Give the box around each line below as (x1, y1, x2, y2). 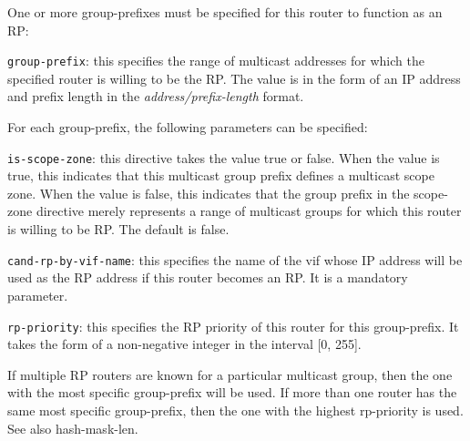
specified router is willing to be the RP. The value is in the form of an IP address (7, 68, 461, 87)
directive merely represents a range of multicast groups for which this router (36, 201, 462, 220)
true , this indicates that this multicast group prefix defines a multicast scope (7, 166, 434, 185)
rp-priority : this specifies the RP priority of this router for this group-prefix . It (7, 316, 459, 335)
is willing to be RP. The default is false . (7, 220, 230, 239)
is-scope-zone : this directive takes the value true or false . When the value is (7, 148, 440, 167)
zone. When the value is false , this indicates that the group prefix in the (7, 183, 410, 202)
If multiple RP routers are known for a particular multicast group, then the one (7, 364, 453, 384)
